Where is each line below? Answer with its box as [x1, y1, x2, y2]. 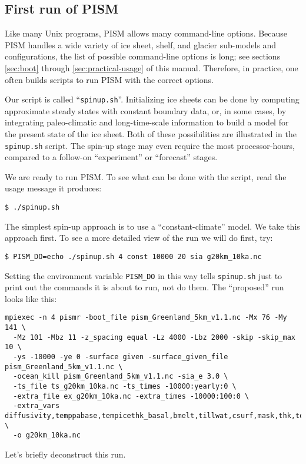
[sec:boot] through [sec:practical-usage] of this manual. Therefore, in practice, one [5, 61, 298, 74]
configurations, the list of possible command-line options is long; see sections [5, 50, 281, 62]
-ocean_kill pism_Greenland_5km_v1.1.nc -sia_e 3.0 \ [13, 372, 228, 381]
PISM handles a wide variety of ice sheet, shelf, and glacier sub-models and [5, 38, 277, 51]
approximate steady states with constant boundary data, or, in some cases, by [5, 104, 287, 117]
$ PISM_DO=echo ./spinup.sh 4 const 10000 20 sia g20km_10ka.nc [5, 252, 262, 261]
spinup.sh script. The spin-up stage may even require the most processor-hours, [5, 139, 295, 151]
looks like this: [5, 292, 57, 304]
